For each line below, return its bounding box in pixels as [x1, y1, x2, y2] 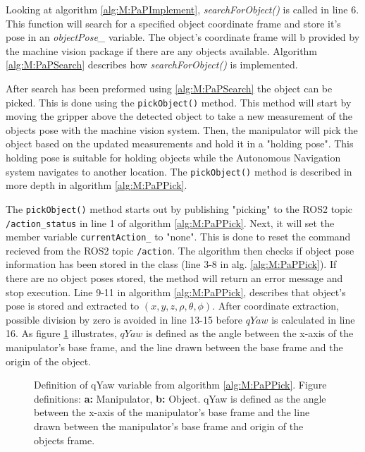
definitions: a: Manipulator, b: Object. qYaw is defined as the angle [34, 391, 326, 405]
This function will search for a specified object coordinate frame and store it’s [6, 16, 341, 30]
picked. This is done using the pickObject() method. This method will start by [6, 94, 352, 109]
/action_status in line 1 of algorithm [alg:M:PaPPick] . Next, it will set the [6, 215, 335, 230]
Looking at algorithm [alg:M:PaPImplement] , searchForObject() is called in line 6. [6, 2, 359, 16]
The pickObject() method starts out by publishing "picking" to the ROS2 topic [6, 201, 352, 216]
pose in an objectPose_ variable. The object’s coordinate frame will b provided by [6, 30, 360, 44]
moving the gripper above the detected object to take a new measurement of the [6, 109, 353, 123]
